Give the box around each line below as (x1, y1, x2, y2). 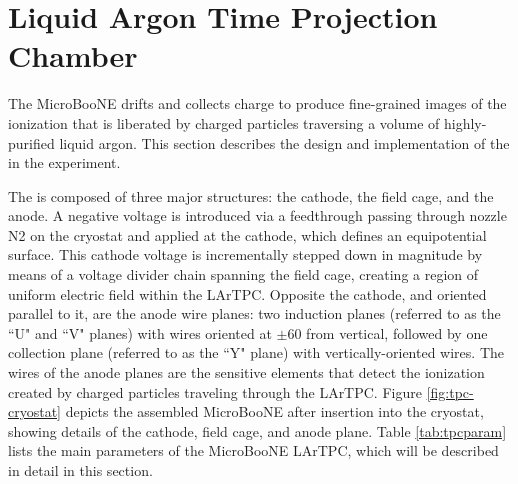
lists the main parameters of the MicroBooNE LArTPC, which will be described (8, 440, 499, 461)
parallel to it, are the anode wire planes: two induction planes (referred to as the (8, 303, 501, 324)
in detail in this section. (8, 460, 153, 480)
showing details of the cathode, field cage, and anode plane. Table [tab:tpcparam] (8, 420, 507, 441)
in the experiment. (8, 152, 121, 173)
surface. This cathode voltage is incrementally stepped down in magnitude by (8, 244, 483, 265)
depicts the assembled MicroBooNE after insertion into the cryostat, (65, 401, 484, 422)
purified (8, 132, 55, 153)
